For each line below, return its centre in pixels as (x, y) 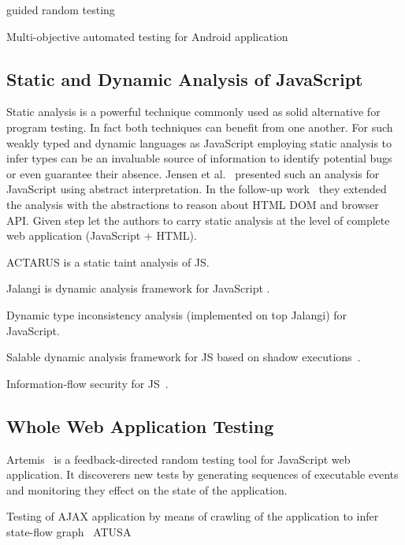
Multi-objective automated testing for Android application (147, 36)
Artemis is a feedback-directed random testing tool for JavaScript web (178, 459)
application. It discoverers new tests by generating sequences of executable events (202, 474)
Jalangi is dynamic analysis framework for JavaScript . (138, 288)
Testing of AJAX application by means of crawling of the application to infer (193, 516)
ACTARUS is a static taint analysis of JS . (108, 261)
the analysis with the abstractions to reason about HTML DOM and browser (193, 204)
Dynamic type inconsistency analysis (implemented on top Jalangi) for (177, 314)
